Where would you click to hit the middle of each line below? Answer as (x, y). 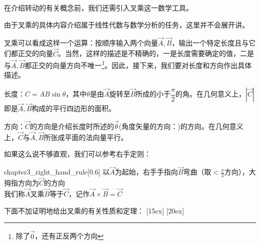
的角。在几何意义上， (211, 94)
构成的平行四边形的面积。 (74, 108)
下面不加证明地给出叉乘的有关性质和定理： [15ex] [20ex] (94, 210)
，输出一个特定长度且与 (210, 42)
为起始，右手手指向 (146, 172)
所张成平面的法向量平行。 (86, 137)
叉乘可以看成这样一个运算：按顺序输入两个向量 (81, 42)
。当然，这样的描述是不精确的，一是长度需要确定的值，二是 (156, 53)
